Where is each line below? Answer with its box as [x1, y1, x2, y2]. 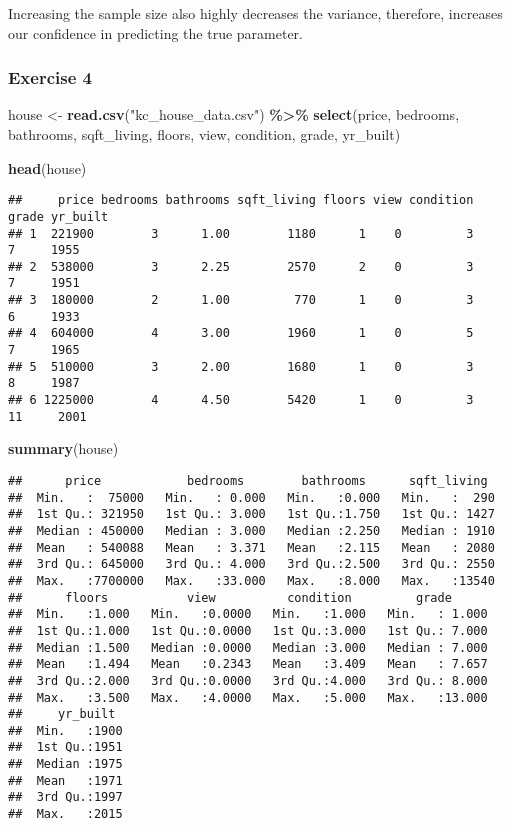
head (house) [8, 157, 87, 178]
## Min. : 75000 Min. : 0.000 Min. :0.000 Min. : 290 [8, 490, 495, 505]
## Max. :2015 [8, 807, 123, 822]
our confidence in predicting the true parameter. [8, 22, 303, 43]
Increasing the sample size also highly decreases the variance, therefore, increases [8, 3, 503, 23]
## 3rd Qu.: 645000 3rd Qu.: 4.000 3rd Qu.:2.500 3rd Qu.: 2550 [8, 557, 495, 572]
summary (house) [8, 438, 119, 459]
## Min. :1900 [8, 723, 123, 738]
